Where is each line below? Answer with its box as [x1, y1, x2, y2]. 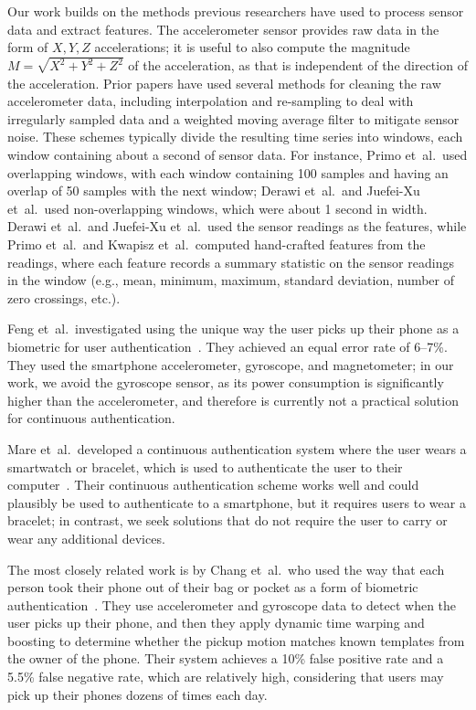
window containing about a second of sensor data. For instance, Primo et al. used [7, 145, 468, 164]
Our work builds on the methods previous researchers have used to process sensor [7, 2, 464, 20]
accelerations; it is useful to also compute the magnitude [94, 37, 410, 57]
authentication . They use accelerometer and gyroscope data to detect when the [7, 595, 457, 614]
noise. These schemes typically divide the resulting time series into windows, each [7, 127, 463, 146]
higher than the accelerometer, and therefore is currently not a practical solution [7, 390, 459, 409]
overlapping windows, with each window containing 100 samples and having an [7, 163, 449, 182]
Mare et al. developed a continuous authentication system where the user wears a [7, 439, 467, 458]
